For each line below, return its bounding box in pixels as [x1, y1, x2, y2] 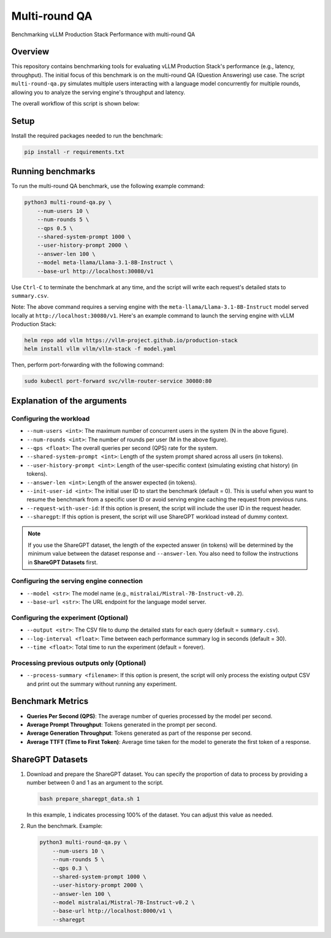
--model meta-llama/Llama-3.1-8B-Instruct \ [37, 259, 173, 266]
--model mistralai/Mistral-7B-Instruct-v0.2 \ [52, 899, 196, 906]
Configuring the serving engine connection [11, 577, 143, 586]
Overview [11, 47, 50, 57]
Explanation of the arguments [11, 395, 127, 406]
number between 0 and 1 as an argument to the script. [26, 778, 164, 786]
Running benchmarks [11, 166, 96, 177]
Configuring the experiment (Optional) [11, 613, 129, 622]
